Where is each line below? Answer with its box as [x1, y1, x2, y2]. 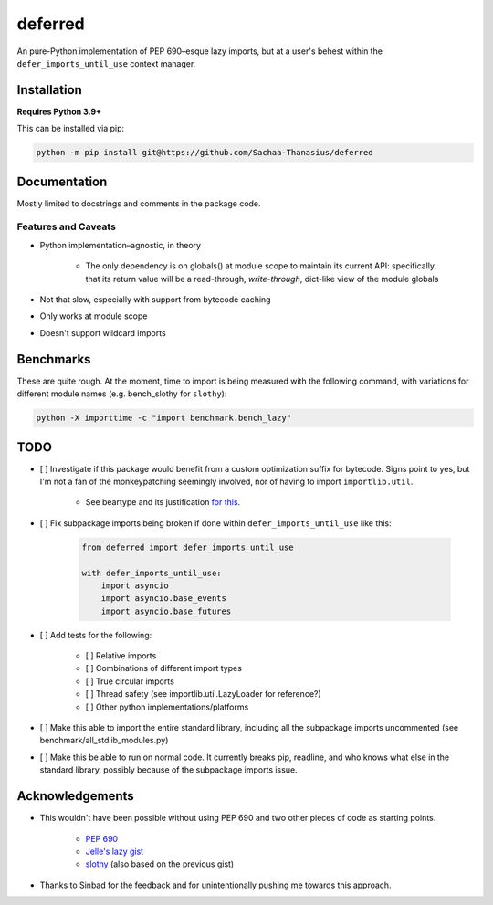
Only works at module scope [39, 310, 148, 321]
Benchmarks [16, 352, 91, 367]
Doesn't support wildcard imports [39, 327, 166, 338]
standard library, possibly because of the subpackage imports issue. [39, 764, 298, 775]
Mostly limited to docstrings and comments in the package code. [16, 197, 261, 209]
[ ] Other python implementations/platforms [85, 701, 249, 712]
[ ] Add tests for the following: [39, 629, 152, 640]
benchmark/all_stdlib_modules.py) [39, 735, 169, 746]
